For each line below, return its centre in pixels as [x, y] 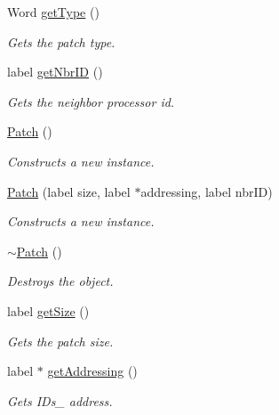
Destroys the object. [60, 281]
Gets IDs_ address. [60, 400]
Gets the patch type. [61, 41]
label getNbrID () [55, 72]
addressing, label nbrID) [207, 191]
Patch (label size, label [69, 191]
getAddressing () [92, 371]
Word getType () [53, 12]
